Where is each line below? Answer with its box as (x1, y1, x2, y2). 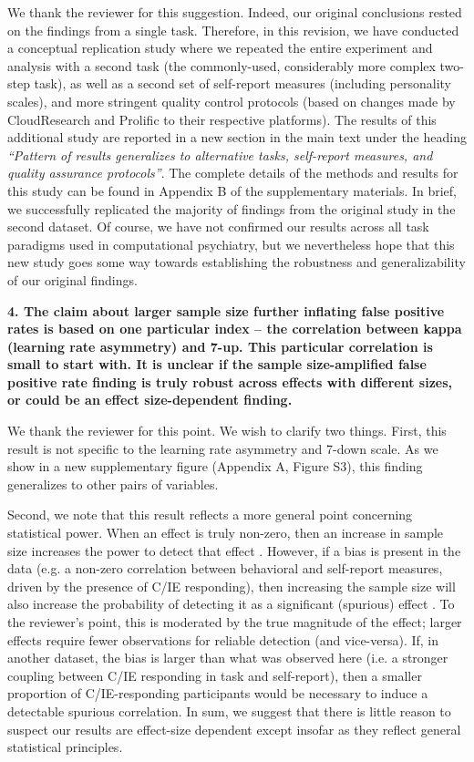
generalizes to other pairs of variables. (7, 474, 219, 493)
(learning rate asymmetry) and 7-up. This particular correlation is (7, 336, 433, 355)
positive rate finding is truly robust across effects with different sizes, (7, 372, 452, 391)
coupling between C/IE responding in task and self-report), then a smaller (7, 665, 422, 685)
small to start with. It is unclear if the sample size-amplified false (7, 355, 427, 374)
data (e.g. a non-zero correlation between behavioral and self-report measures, (7, 559, 443, 578)
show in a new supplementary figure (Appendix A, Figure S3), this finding (7, 457, 423, 476)
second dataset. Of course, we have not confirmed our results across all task (7, 217, 429, 236)
